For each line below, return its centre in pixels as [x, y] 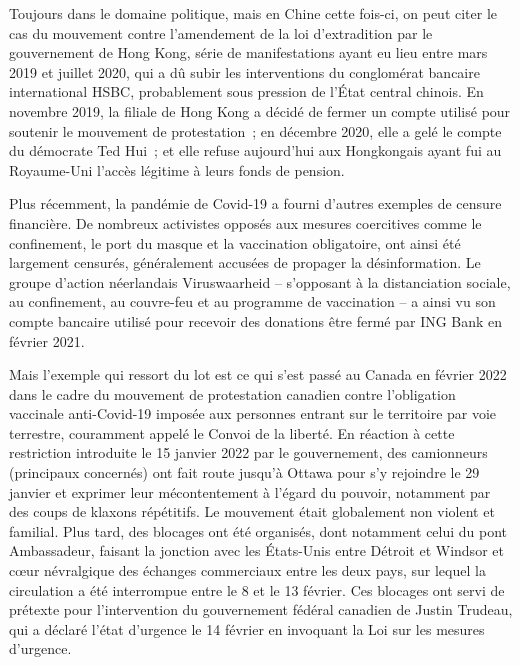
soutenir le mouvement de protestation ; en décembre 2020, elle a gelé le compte [255, 130]
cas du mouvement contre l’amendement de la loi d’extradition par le [221, 32]
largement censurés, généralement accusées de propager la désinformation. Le [245, 262]
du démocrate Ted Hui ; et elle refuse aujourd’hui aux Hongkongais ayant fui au [255, 150]
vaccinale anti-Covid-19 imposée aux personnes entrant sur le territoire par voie [253, 413]
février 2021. [47, 340]
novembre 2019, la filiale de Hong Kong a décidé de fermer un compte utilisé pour [260, 110]
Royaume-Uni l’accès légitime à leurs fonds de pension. [177, 169]
